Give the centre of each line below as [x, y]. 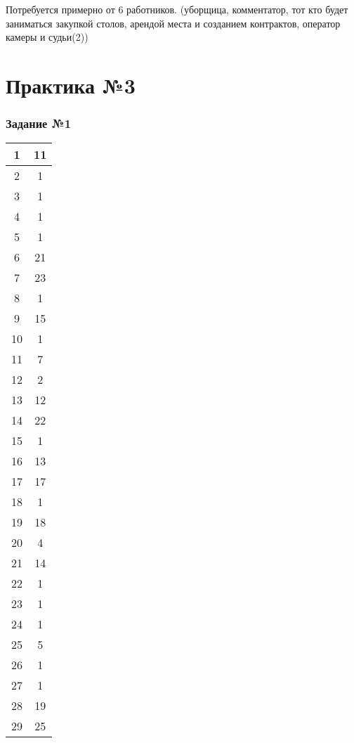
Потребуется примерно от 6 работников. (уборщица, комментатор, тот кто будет [177, 9]
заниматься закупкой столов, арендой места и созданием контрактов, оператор [173, 23]
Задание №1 [39, 123]
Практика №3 [71, 85]
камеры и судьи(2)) [47, 37]
